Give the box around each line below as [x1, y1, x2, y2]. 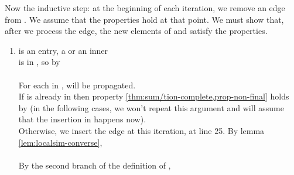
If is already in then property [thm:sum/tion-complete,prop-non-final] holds [18, 90, 289, 102]
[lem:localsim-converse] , [18, 136, 102, 148]
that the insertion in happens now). [18, 113, 146, 125]
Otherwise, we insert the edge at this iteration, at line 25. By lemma [18, 124, 265, 136]
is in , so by [18, 56, 60, 68]
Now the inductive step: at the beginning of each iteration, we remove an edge [5, 2, 285, 13]
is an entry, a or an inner [18, 44, 108, 56]
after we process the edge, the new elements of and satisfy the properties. [5, 25, 268, 37]
